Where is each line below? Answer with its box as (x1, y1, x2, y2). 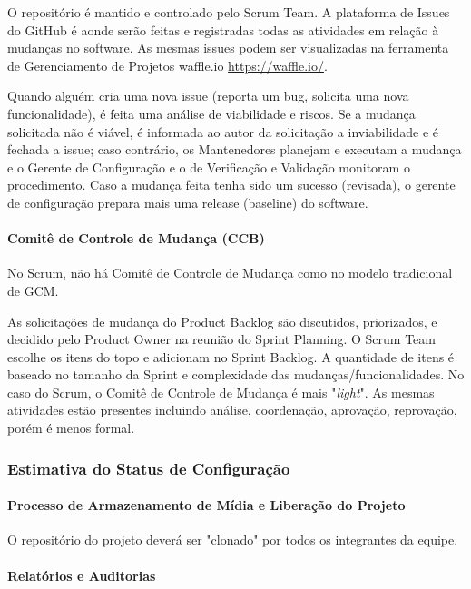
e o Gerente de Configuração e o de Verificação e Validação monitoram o (7, 157, 410, 176)
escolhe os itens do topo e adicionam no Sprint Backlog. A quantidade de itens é (7, 347, 455, 366)
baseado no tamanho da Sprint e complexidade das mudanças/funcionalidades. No (7, 365, 465, 384)
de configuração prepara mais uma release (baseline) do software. (7, 192, 368, 211)
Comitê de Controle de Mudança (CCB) (7, 229, 265, 248)
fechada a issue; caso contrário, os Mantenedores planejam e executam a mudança (7, 140, 462, 159)
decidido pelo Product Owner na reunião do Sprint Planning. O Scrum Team (7, 329, 436, 348)
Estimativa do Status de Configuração (7, 456, 290, 479)
